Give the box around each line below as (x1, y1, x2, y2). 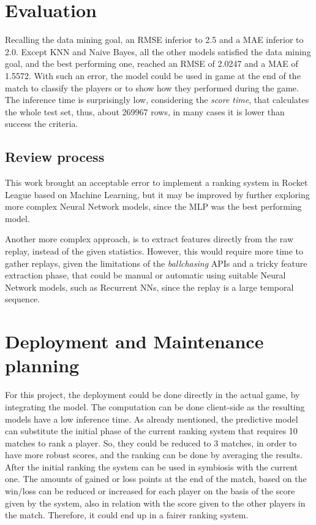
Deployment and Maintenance (5, 329, 264, 354)
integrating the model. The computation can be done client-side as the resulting (5, 400, 305, 413)
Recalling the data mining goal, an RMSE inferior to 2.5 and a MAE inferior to (5, 33, 304, 46)
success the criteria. (5, 117, 78, 130)
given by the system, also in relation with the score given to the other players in (5, 496, 306, 509)
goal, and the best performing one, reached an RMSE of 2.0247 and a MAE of (5, 57, 298, 70)
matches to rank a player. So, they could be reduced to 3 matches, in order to (5, 436, 297, 449)
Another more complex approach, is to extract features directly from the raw (5, 232, 294, 245)
